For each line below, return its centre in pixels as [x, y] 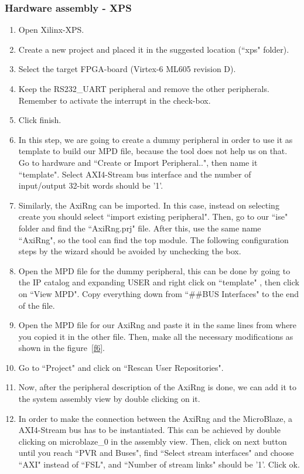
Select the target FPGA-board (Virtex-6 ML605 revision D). [127, 69]
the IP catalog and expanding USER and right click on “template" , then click [159, 282]
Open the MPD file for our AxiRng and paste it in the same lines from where [158, 325]
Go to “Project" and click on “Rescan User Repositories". [121, 367]
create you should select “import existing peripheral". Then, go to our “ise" [153, 216]
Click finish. [40, 120]
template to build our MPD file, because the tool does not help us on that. [153, 151]
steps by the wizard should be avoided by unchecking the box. [130, 251]
